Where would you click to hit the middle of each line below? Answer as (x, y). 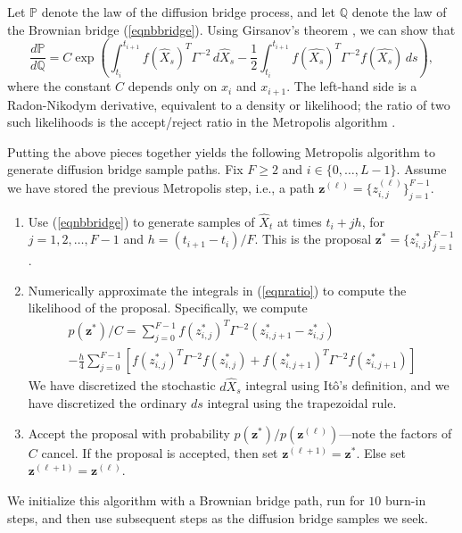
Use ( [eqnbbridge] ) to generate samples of (141, 221)
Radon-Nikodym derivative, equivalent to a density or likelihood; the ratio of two (229, 104)
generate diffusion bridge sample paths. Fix (125, 169)
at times (299, 221)
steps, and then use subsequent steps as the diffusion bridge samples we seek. (218, 517)
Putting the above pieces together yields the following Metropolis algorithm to (222, 151)
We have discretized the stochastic (122, 385)
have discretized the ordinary (107, 403)
